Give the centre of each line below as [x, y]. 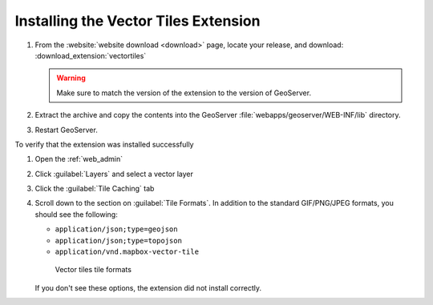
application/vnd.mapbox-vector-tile [127, 252]
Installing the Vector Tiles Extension [138, 21]
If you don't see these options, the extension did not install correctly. [148, 287]
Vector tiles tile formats [93, 270]
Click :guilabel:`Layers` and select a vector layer [114, 174]
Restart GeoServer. [66, 130]
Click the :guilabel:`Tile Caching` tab [95, 189]
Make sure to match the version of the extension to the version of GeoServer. [184, 93]
